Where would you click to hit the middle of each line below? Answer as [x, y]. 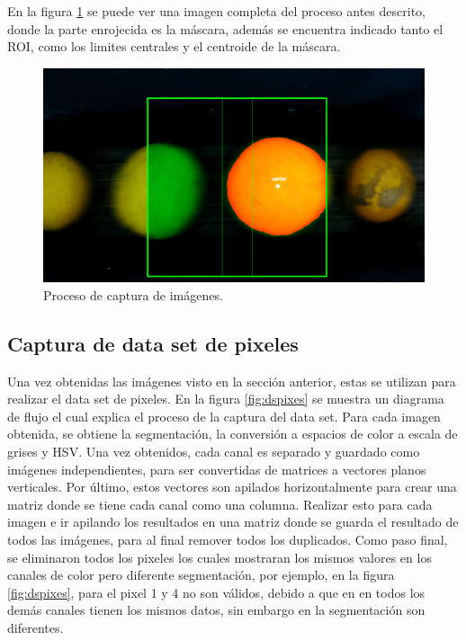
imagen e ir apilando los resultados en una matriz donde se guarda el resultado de [233, 522]
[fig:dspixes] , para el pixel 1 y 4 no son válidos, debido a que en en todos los [216, 592]
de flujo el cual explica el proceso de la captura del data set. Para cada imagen [224, 416]
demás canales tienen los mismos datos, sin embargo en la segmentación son [216, 610]
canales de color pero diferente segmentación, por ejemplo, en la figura [201, 575]
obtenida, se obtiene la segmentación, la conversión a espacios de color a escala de [233, 434]
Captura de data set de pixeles [153, 343]
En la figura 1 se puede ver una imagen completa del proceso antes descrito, [216, 11]
